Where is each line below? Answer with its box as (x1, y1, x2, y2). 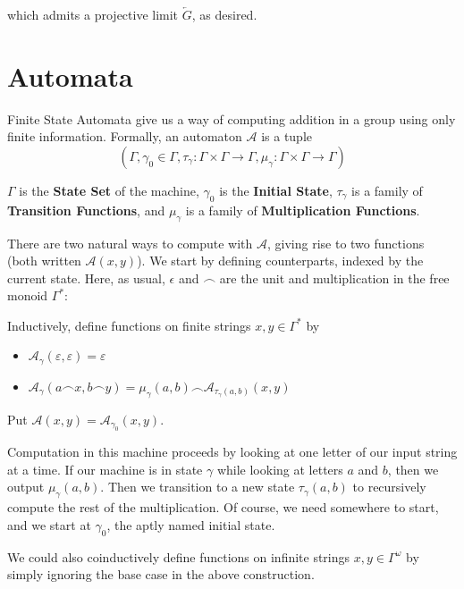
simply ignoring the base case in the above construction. (7, 565, 315, 584)
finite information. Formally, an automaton (7, 127, 242, 146)
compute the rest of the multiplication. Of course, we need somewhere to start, (7, 498, 439, 517)
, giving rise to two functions (267, 233, 425, 252)
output (7, 477, 45, 496)
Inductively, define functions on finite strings (7, 316, 251, 334)
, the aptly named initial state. (106, 515, 275, 534)
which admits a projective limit (7, 5, 179, 23)
